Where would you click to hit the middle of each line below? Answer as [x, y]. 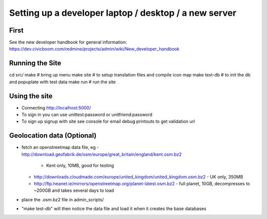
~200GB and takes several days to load [74, 190]
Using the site [31, 96]
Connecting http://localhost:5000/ [56, 108]
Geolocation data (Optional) [53, 136]
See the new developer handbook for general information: [68, 42]
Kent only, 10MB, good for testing [80, 166]
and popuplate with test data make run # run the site [63, 82]
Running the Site [35, 63]
